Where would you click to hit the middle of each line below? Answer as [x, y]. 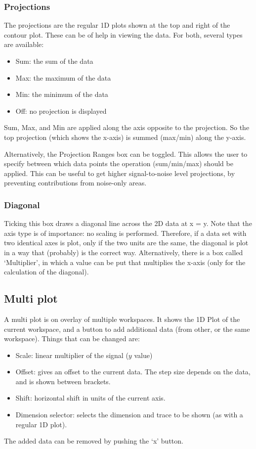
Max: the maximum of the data [63, 77]
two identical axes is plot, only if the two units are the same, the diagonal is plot [126, 243]
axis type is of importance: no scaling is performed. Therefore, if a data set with [125, 233]
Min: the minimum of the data [62, 94]
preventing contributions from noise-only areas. [75, 183]
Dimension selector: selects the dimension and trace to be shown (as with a [129, 415]
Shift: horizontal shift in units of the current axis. [90, 398]
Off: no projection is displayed [61, 111]
